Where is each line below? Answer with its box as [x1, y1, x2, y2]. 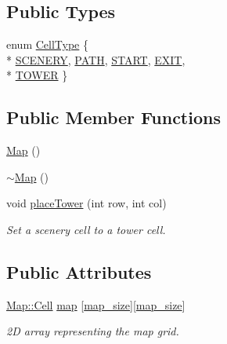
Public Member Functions [6, 105, 221, 130]
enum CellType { [6, 36, 88, 53]
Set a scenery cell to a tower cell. [6, 221, 166, 237]
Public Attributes [6, 259, 152, 284]
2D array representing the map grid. [6, 323, 179, 339]
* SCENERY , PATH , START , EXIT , [6, 51, 186, 68]
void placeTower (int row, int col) [6, 195, 167, 211]
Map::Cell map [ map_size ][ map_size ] [6, 296, 186, 313]
